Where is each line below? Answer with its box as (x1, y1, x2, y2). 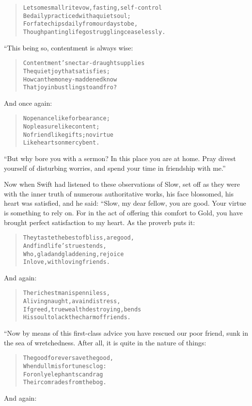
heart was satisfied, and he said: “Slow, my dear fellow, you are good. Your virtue (4, 198, 246, 208)
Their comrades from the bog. (23, 379, 107, 386)
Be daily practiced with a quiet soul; (23, 12, 131, 19)
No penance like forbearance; (23, 115, 110, 122)
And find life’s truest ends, (23, 242, 107, 249)
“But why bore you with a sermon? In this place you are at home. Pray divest (4, 153, 236, 163)
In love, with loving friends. (23, 259, 110, 266)
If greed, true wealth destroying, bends (23, 306, 142, 313)
